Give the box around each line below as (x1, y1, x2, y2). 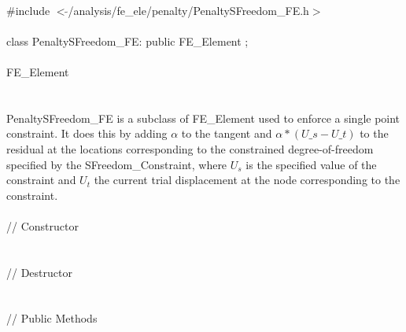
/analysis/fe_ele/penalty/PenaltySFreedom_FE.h (68, 2, 309, 18)
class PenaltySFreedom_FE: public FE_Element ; (6, 32, 249, 49)
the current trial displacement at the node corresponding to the (94, 172, 400, 188)
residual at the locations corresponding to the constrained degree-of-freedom (6, 140, 374, 157)
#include (6, 2, 50, 18)
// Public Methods (6, 310, 98, 326)
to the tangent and (181, 125, 272, 142)
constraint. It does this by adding (6, 125, 168, 142)
